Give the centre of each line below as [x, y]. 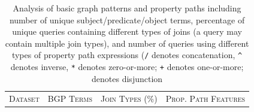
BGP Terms [70, 98]
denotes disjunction [127, 78]
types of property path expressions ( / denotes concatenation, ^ [127, 55]
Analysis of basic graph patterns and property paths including [127, 8]
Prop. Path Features [205, 98]
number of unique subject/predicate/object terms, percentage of [127, 19]
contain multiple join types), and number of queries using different [127, 43]
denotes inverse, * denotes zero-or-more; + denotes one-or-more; [127, 67]
